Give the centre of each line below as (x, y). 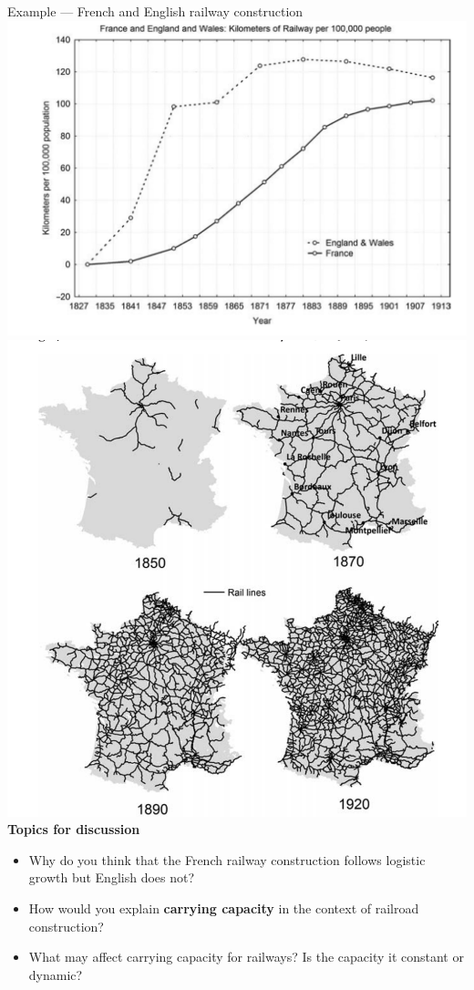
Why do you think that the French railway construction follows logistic (227, 859)
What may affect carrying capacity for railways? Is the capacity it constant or (246, 957)
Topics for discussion (74, 829)
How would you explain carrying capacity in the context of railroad (224, 907)
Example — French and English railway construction (155, 11)
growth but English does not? (112, 877)
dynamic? (56, 974)
